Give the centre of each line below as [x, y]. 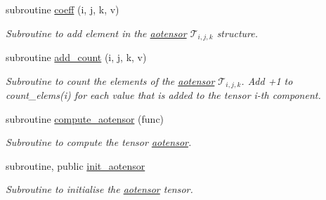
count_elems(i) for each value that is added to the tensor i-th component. [163, 95]
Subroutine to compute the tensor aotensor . [99, 142]
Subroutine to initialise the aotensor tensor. [99, 189]
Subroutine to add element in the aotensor [96, 33]
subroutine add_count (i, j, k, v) [76, 57]
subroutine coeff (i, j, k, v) [63, 9]
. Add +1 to [267, 80]
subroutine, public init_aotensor [76, 165]
